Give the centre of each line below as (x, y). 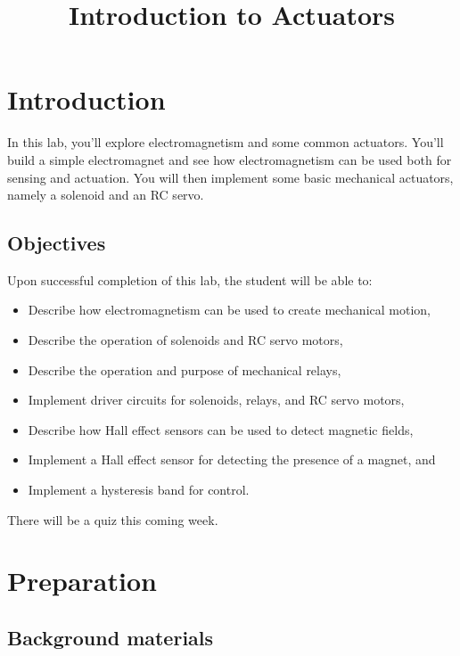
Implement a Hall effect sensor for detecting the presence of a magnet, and (232, 459)
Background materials (111, 637)
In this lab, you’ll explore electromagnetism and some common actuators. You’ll (226, 142)
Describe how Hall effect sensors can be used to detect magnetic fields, (221, 429)
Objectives (57, 243)
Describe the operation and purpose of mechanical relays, (185, 369)
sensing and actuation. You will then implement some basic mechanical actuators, (230, 177)
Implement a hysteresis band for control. (139, 490)
